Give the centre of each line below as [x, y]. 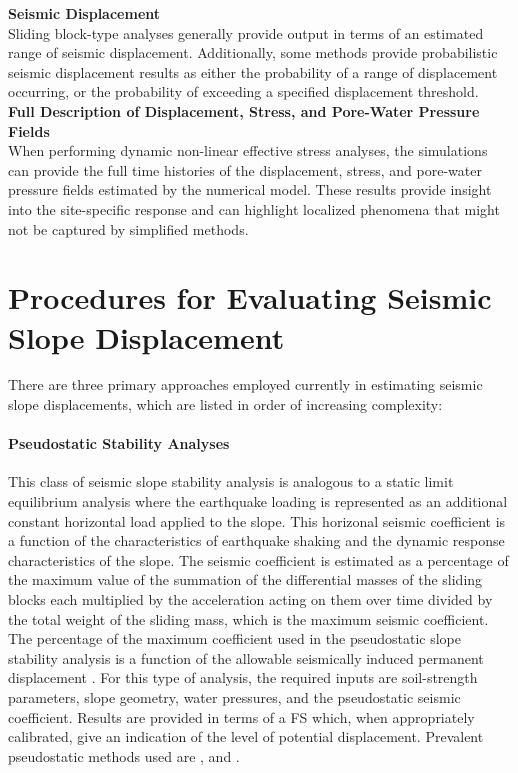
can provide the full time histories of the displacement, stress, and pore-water [245, 169]
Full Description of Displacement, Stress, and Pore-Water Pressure [244, 110]
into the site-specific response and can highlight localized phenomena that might [254, 208]
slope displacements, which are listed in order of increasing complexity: [225, 404]
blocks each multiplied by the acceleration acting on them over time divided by [250, 598]
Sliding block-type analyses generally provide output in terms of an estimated [246, 32]
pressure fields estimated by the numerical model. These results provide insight [250, 189]
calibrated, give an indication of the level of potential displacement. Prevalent [246, 736]
